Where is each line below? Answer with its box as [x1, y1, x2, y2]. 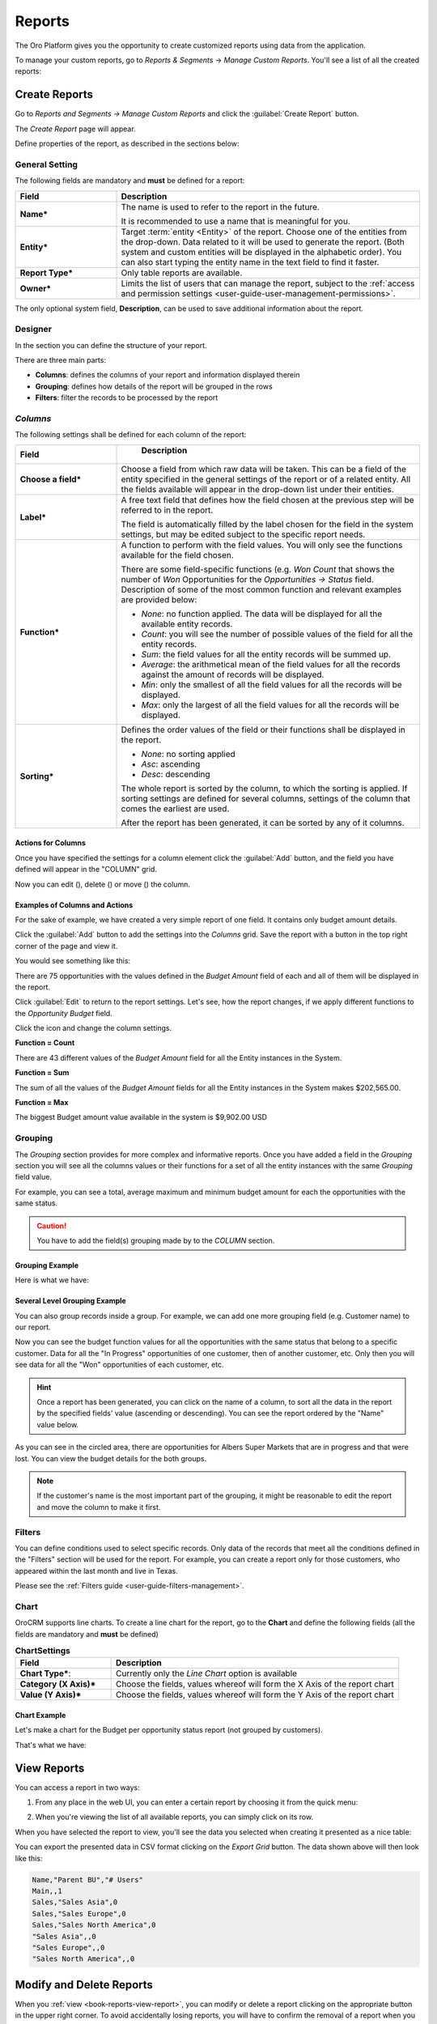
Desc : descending [141, 768, 210, 780]
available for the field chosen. [121, 549, 234, 560]
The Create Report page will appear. [15, 124, 137, 134]
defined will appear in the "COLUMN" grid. [15, 865, 158, 874]
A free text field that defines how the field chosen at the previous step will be [121, 494, 414, 505]
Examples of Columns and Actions [15, 899, 134, 910]
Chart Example [15, 1710, 66, 1720]
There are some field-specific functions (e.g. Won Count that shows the [121, 563, 395, 575]
